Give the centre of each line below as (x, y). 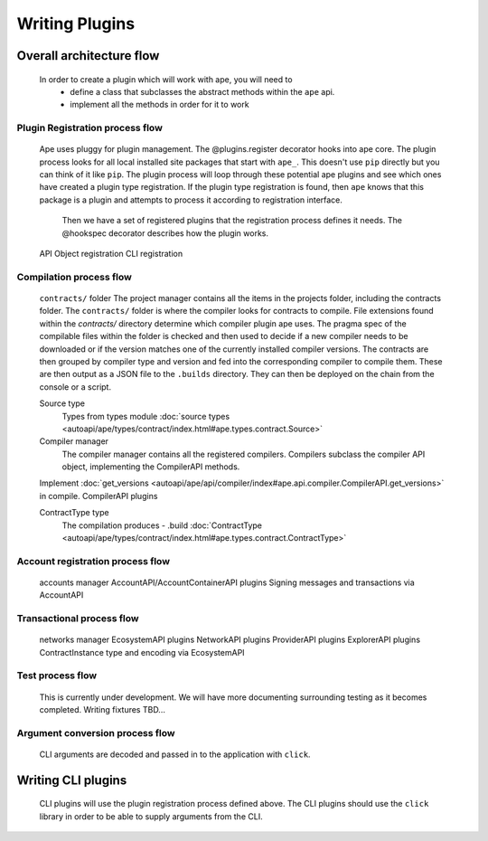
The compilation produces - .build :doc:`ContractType (162, 525)
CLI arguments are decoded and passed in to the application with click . (175, 754)
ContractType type (74, 513)
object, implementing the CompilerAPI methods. (151, 467)
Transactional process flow (78, 619)
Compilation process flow (75, 277)
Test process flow (57, 676)
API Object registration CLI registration (111, 254)
